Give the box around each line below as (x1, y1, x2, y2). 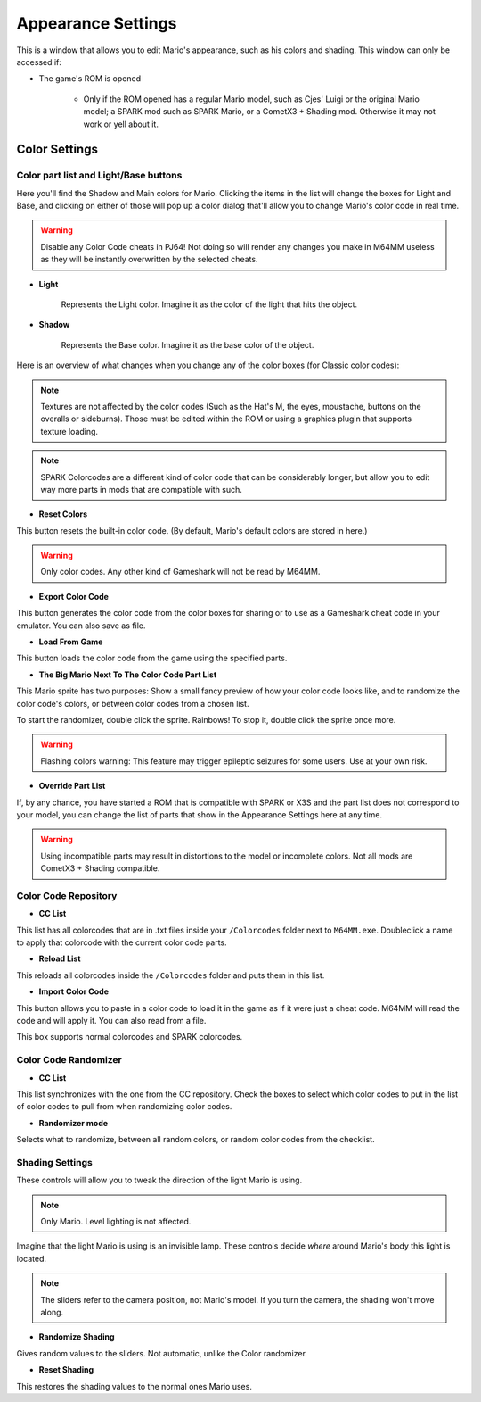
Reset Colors (38, 509, 88, 519)
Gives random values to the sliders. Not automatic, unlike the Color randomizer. (16, 1348, 307, 1358)
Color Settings (16, 142, 98, 157)
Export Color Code (38, 591, 109, 601)
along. (40, 1307, 64, 1317)
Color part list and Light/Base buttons (16, 170, 183, 182)
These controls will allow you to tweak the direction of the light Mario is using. (16, 1174, 303, 1186)
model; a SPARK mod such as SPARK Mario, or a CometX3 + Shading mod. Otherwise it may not (83, 106, 436, 117)
